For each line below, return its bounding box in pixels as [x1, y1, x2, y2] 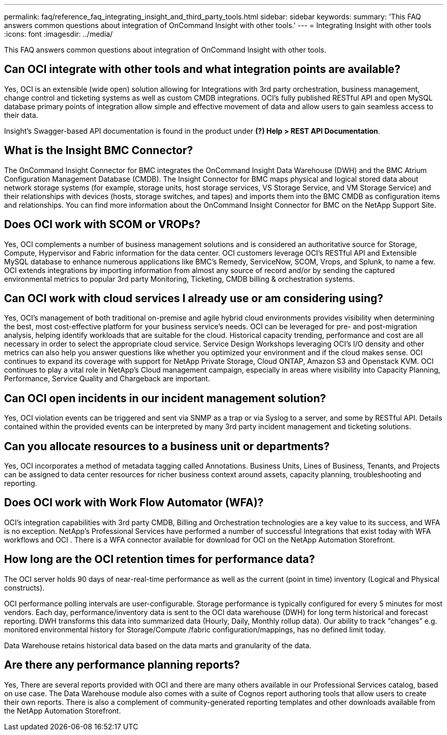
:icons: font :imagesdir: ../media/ [4, 30, 113, 38]
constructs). [4, 583, 45, 592]
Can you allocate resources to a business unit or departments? [4, 439, 330, 453]
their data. [4, 110, 38, 119]
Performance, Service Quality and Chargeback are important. [4, 374, 210, 383]
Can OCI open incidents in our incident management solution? [4, 391, 326, 405]
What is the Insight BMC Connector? [4, 144, 193, 157]
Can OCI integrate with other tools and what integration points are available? [4, 63, 401, 76]
